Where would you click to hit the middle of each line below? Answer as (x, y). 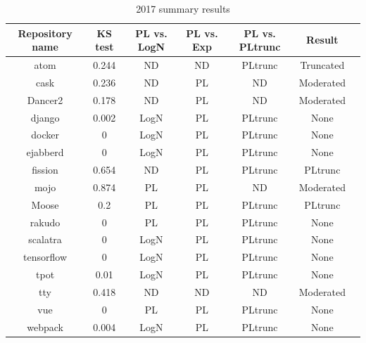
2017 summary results (183, 8)
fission (45, 170)
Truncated (322, 65)
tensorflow (45, 257)
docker (45, 135)
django (45, 117)
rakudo (45, 222)
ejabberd (45, 152)
